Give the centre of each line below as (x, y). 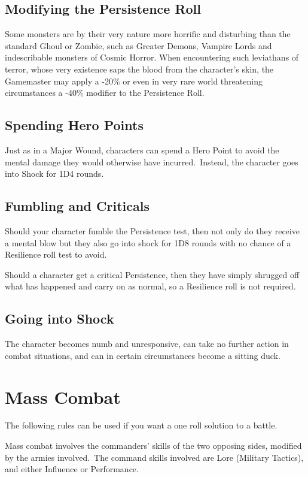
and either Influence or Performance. (72, 469)
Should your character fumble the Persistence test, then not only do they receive (152, 230)
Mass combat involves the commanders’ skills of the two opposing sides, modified (153, 446)
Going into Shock (60, 318)
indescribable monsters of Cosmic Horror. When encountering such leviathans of (152, 57)
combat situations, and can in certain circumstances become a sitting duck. (143, 355)
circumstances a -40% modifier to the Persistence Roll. (105, 93)
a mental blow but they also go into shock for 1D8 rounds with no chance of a (148, 242)
